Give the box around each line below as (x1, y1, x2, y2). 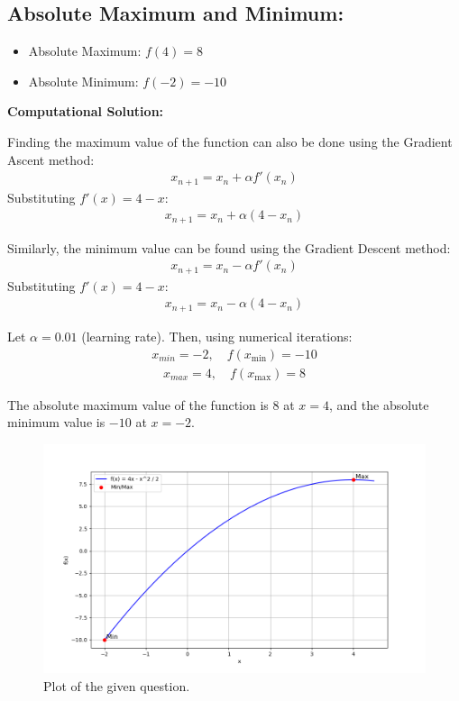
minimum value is (7, 413, 106, 432)
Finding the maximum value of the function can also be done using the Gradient (7, 132, 453, 150)
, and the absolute (328, 395, 429, 414)
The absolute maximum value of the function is (7, 395, 269, 414)
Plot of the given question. (43, 676, 190, 695)
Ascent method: (7, 150, 95, 168)
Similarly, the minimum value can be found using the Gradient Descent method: (7, 238, 451, 257)
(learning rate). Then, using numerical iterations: (81, 326, 353, 345)
